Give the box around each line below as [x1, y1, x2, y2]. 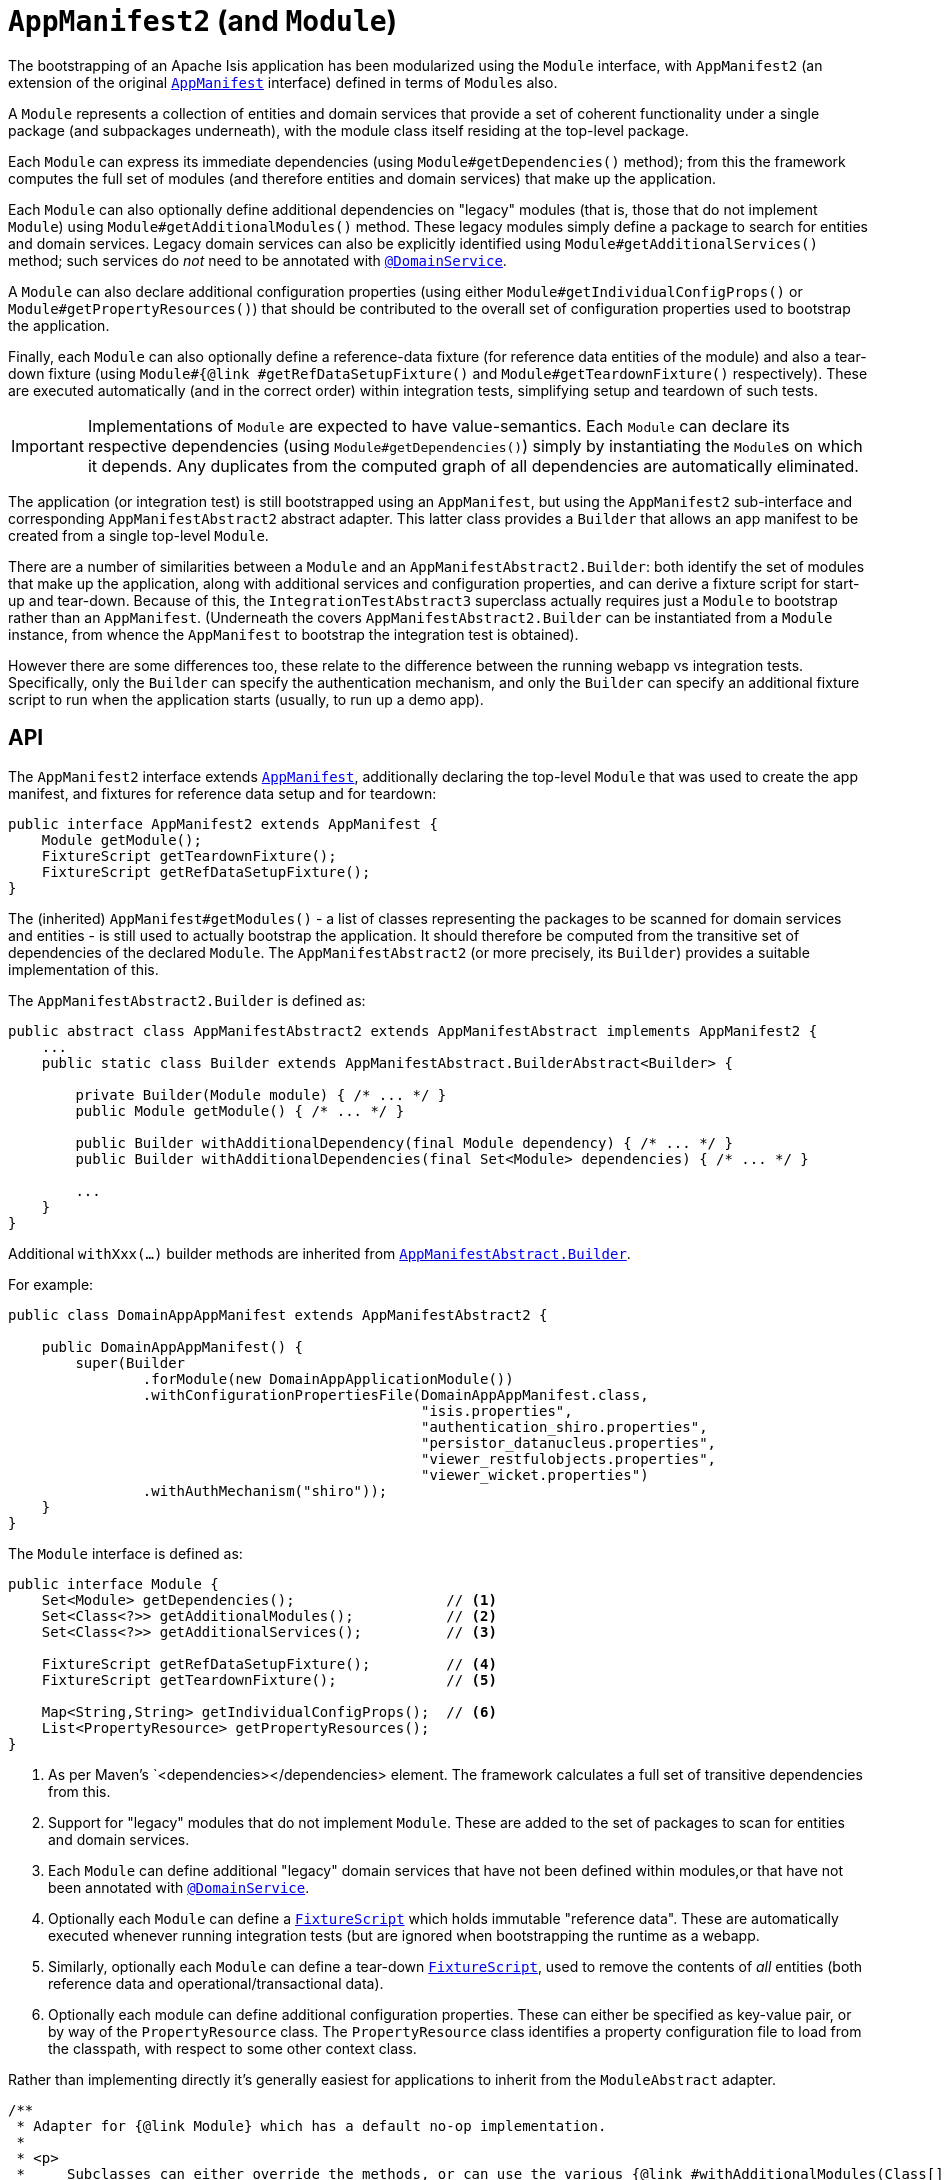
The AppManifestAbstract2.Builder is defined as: [8, 991, 366, 1009]
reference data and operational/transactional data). [48, 1974, 384, 1992]
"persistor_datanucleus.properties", [421, 1434, 717, 1451]
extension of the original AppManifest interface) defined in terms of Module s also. [8, 73, 558, 91]
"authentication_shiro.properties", [421, 1418, 708, 1435]
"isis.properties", [421, 1402, 573, 1419]
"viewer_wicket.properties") [421, 1466, 649, 1483]
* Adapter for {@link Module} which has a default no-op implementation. [16, 2117, 607, 2134]
